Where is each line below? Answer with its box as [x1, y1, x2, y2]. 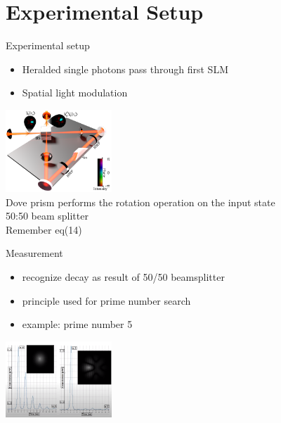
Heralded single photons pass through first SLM [22, 61, 228, 76]
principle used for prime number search [22, 293, 191, 308]
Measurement [6, 246, 63, 260]
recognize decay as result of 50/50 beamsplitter [22, 269, 225, 284]
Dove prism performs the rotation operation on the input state [6, 194, 275, 209]
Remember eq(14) [6, 222, 82, 236]
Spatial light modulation [22, 85, 128, 100]
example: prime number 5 [22, 317, 133, 332]
